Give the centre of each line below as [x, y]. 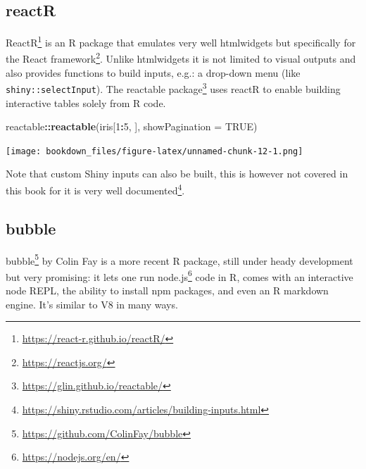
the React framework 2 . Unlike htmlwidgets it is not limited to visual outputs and [181, 58]
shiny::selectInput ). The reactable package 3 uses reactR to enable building [173, 88]
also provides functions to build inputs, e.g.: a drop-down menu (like [153, 72]
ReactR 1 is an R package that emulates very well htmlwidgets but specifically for [181, 41]
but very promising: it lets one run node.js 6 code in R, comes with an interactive [179, 275]
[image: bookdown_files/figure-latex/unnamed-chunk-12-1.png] [154, 151]
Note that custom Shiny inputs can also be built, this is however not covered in [177, 174]
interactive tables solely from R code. [86, 102]
